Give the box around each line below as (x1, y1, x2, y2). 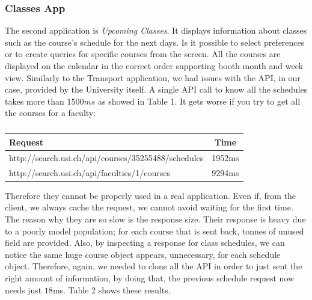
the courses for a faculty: (5, 106, 96, 119)
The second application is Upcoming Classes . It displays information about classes (5, 24, 307, 37)
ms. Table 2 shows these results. (52, 283, 171, 296)
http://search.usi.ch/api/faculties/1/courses (9, 166, 171, 179)
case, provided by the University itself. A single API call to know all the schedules (5, 83, 308, 96)
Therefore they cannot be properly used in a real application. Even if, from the (5, 189, 296, 201)
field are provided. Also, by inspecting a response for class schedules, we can (5, 236, 285, 249)
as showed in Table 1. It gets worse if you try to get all (98, 94, 301, 107)
